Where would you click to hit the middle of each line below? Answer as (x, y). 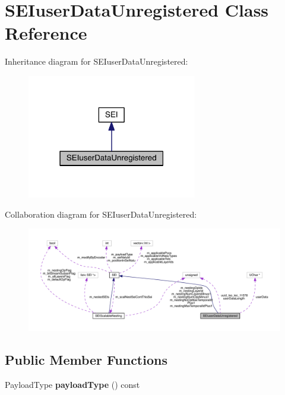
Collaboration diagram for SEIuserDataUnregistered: (101, 214)
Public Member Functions (86, 360)
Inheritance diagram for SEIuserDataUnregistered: (96, 61)
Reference (46, 33)
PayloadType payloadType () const (72, 385)
